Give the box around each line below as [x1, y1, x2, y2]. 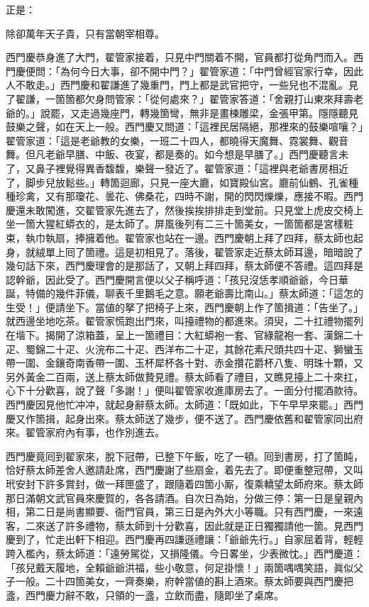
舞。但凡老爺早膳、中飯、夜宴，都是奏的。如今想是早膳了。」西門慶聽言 [6, 147, 338, 162]
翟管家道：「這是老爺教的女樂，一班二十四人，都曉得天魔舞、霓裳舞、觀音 [6, 133, 348, 147]
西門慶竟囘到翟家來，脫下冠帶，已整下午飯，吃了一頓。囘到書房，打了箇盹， [6, 448, 363, 463]
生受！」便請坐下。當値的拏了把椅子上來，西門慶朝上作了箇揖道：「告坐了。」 [6, 299, 363, 314]
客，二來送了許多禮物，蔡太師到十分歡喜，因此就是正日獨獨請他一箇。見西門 [6, 518, 363, 533]
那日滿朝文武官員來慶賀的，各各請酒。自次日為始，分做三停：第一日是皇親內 [6, 490, 363, 505]
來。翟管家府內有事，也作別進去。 [6, 425, 165, 440]
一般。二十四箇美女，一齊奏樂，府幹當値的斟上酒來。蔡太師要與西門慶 [15, 574, 343, 589]
